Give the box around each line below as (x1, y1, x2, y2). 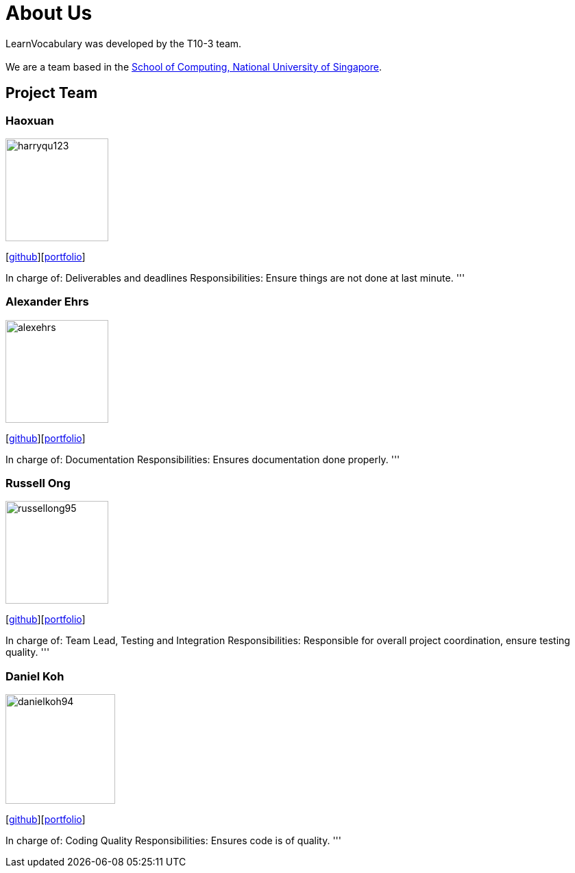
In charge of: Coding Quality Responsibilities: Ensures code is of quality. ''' (5, 835, 341, 847)
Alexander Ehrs (5, 295, 89, 309)
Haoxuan (5, 113, 54, 127)
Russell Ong (5, 476, 71, 491)
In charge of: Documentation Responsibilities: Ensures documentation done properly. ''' (5, 453, 400, 465)
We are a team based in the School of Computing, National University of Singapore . (5, 60, 382, 73)
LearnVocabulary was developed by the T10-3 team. (5, 37, 242, 49)
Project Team (5, 84, 98, 102)
